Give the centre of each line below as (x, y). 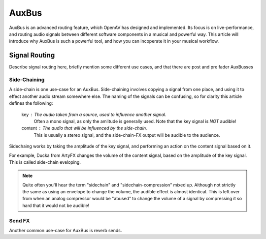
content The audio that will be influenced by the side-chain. (84, 128)
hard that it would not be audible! (56, 205)
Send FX (19, 220)
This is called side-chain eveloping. (45, 162)
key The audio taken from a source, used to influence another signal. (94, 114)
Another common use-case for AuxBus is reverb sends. (66, 230)
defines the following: (31, 103)
